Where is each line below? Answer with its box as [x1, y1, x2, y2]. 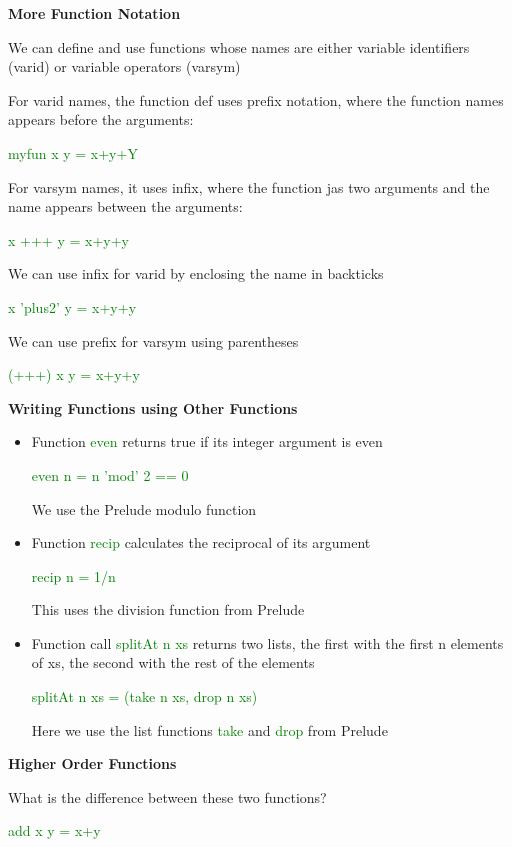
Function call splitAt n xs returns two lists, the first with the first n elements [31, 632, 504, 653]
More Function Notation [8, 3, 181, 23]
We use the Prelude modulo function [31, 498, 257, 519]
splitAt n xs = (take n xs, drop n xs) [31, 686, 258, 707]
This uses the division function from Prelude [31, 599, 305, 620]
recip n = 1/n [31, 565, 116, 586]
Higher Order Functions [8, 753, 177, 774]
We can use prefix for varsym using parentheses [8, 330, 299, 351]
